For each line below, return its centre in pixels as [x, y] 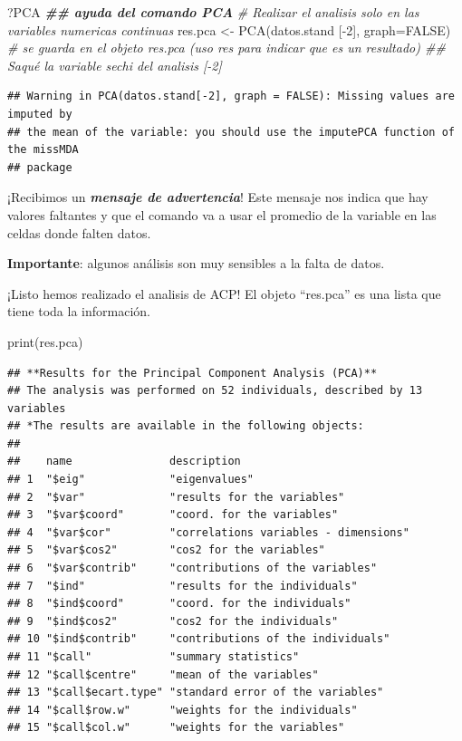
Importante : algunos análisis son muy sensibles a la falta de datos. [196, 263]
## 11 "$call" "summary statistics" [154, 657]
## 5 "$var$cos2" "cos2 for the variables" [166, 550]
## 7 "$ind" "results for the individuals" [183, 586]
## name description [124, 462]
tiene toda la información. [79, 311]
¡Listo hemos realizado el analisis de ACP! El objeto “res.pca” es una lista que [224, 293]
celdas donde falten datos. [79, 232]
